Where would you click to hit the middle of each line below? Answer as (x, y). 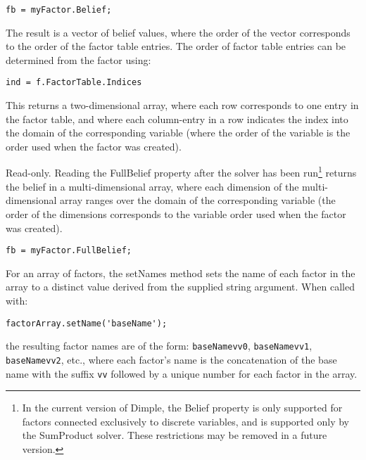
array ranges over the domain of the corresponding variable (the (198, 200)
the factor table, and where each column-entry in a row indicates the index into (177, 119)
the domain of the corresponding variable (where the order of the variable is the (178, 133)
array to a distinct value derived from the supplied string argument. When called (180, 287)
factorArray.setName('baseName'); (87, 323)
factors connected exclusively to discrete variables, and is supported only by (185, 421)
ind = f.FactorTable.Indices (74, 83)
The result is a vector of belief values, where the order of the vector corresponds (178, 32)
